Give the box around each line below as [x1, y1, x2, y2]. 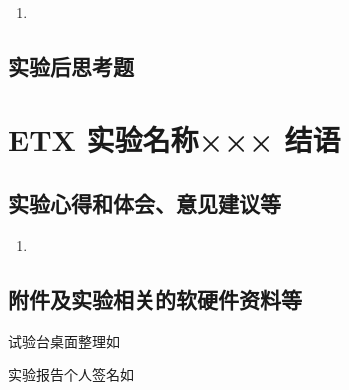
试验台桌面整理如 [8, 330, 120, 351]
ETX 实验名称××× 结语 [8, 119, 341, 160]
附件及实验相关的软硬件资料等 [8, 283, 302, 314]
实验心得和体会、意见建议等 [8, 188, 281, 219]
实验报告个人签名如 [8, 364, 134, 385]
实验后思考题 [8, 50, 134, 81]
